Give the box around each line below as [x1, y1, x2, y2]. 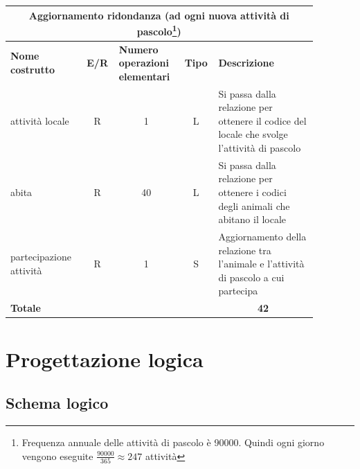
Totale [10, 301, 41, 315]
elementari [118, 69, 170, 83]
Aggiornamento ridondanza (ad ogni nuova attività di [28, 8, 289, 22]
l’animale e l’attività [218, 256, 305, 271]
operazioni [118, 55, 170, 70]
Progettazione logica [6, 344, 204, 373]
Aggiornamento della [218, 229, 307, 244]
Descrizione [218, 55, 274, 70]
